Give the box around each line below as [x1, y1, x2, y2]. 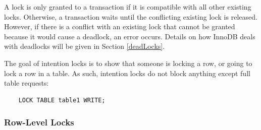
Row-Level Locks [4, 116, 74, 128]
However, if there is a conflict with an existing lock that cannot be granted [4, 21, 235, 32]
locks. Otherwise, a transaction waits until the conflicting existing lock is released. [4, 11, 257, 22]
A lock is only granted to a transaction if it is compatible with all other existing [4, 2, 251, 12]
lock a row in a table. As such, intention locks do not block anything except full [4, 68, 250, 78]
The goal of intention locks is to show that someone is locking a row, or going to [4, 57, 252, 68]
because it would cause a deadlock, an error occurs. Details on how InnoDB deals [4, 31, 255, 41]
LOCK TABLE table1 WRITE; [18, 96, 106, 104]
